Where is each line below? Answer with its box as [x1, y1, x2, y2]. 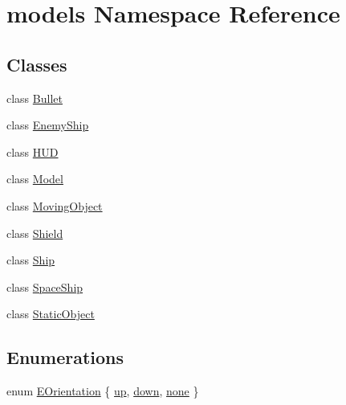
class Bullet [6, 89, 63, 106]
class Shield [6, 224, 63, 241]
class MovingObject [6, 197, 103, 214]
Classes [6, 51, 67, 76]
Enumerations [6, 345, 124, 370]
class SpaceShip [6, 278, 83, 295]
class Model [6, 170, 63, 187]
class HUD [6, 143, 59, 160]
